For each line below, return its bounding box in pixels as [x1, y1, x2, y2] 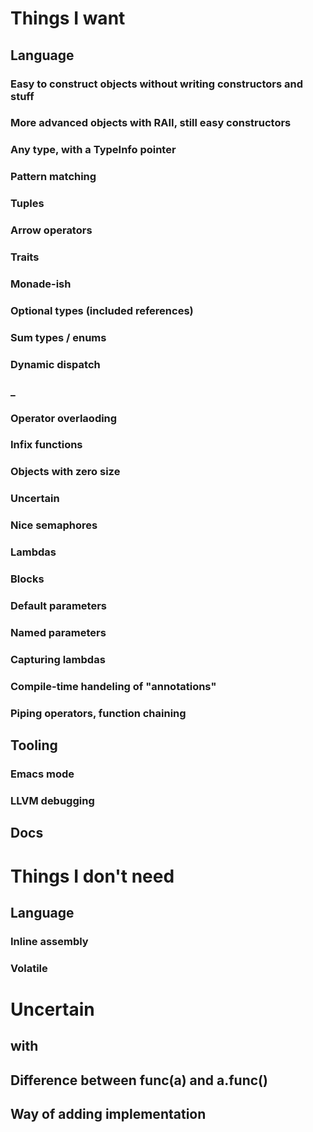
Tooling [10, 737, 58, 754]
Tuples [10, 197, 45, 211]
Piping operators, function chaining [10, 706, 187, 720]
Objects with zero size [10, 465, 121, 479]
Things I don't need [10, 865, 175, 887]
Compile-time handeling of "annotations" [10, 679, 217, 693]
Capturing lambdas [10, 652, 106, 666]
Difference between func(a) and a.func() [10, 1072, 268, 1089]
